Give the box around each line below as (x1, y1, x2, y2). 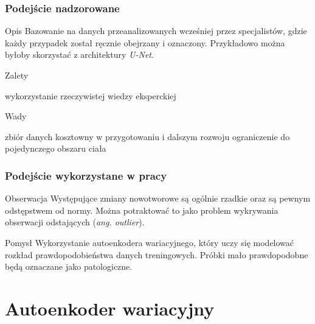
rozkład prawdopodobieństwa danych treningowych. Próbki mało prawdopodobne (5, 248, 308, 261)
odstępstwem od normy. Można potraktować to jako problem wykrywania (5, 203, 279, 216)
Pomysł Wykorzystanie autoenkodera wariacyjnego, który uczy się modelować (5, 236, 294, 248)
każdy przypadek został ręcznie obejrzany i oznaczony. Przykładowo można (5, 36, 285, 49)
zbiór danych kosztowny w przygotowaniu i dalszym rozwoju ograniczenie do (5, 130, 290, 143)
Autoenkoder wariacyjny (5, 295, 215, 320)
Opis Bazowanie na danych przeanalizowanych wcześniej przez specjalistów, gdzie (5, 24, 307, 37)
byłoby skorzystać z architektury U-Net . (5, 48, 154, 61)
